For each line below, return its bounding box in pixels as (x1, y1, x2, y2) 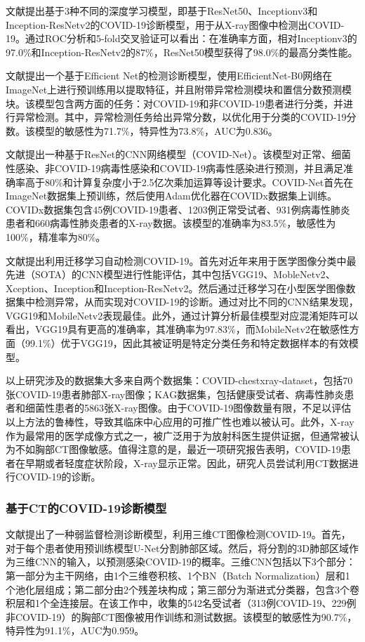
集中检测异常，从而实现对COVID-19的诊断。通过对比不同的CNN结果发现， (15, 294, 359, 309)
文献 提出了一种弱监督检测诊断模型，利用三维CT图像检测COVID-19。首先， (6, 527, 351, 542)
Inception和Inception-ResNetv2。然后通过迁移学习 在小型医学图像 (53, 280, 346, 295)
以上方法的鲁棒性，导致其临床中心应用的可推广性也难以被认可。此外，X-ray (6, 414, 354, 429)
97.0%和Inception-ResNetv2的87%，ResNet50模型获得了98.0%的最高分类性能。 (6, 44, 358, 59)
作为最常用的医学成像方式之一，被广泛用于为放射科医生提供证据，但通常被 (6, 428, 350, 443)
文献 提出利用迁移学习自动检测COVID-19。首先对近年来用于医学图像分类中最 (6, 253, 357, 268)
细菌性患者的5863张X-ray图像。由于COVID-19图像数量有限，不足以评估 (25, 400, 352, 415)
